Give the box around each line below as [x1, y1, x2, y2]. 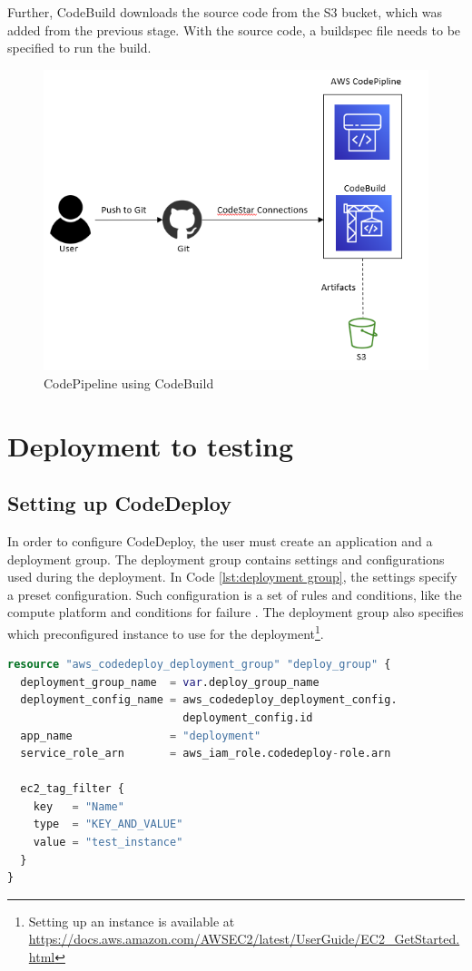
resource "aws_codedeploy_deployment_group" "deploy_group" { [7, 658, 391, 672]
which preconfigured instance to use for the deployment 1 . [7, 621, 324, 642]
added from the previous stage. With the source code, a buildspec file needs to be [7, 20, 461, 39]
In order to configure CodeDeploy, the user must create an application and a [7, 531, 433, 550]
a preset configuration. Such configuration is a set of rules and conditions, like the [7, 584, 462, 603]
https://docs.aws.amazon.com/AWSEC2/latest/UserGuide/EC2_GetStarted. [28, 929, 460, 948]
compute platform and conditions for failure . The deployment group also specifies [7, 603, 464, 622]
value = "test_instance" [33, 836, 183, 849]
